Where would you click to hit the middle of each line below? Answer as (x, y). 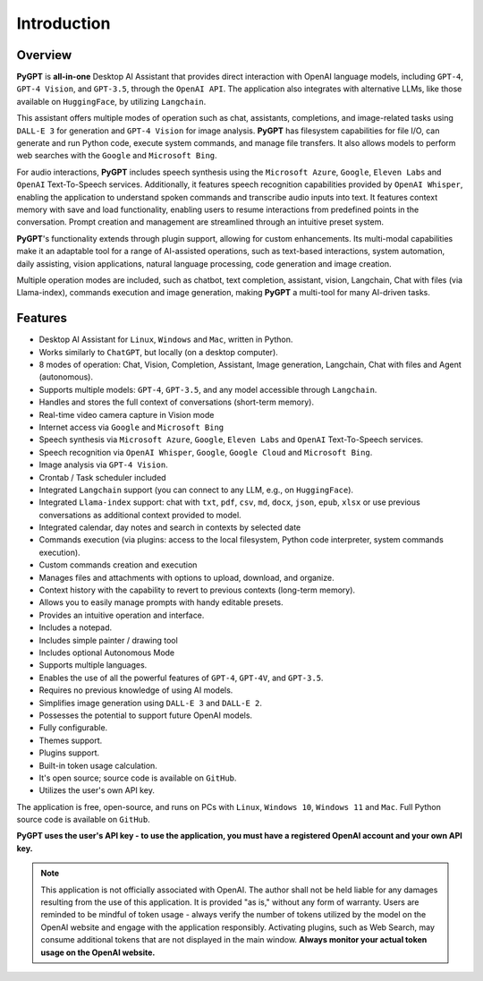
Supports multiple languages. (93, 665)
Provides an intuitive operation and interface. (122, 615)
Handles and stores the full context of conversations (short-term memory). (177, 402)
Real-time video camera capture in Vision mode (127, 414)
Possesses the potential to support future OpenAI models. (146, 715)
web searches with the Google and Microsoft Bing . (117, 156)
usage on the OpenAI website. (98, 952)
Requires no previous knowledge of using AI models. (136, 690)
